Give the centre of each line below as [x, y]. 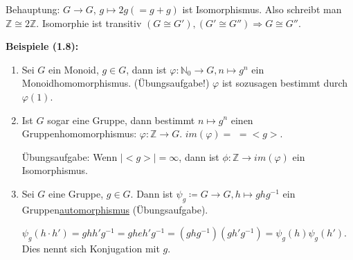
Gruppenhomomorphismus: [79, 133]
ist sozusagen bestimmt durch [285, 83]
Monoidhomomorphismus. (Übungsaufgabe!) [116, 83]
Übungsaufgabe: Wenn [70, 156]
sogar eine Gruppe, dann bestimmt [121, 120]
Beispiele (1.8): [42, 46]
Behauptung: [33, 9]
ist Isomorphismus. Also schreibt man [262, 9]
